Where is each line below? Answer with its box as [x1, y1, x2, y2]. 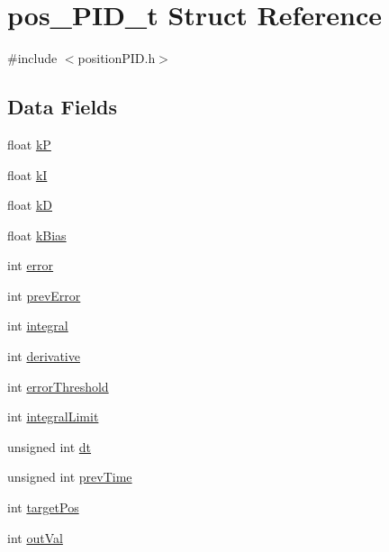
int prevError [7, 285, 81, 304]
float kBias [7, 225, 67, 244]
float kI [7, 165, 48, 184]
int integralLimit [7, 407, 99, 426]
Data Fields [7, 93, 118, 121]
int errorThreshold [7, 376, 109, 395]
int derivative [7, 347, 80, 366]
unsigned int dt [7, 437, 92, 456]
